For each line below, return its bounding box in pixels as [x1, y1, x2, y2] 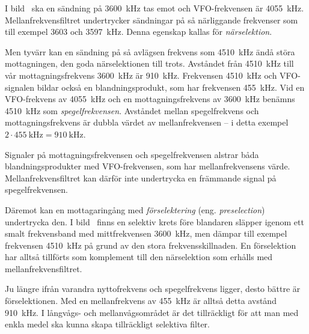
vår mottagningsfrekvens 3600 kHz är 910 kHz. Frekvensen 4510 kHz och [5, 68, 277, 81]
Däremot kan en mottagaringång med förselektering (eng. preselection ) [5, 203, 265, 216]
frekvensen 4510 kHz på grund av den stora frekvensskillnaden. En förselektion [5, 238, 296, 251]
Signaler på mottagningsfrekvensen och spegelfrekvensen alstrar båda [5, 148, 259, 160]
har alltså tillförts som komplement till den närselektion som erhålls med [5, 251, 273, 263]
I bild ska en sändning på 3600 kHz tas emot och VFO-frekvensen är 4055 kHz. [5, 2, 304, 14]
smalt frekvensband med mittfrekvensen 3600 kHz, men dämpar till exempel [5, 227, 287, 240]
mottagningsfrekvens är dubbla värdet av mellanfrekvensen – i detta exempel [5, 116, 289, 129]
